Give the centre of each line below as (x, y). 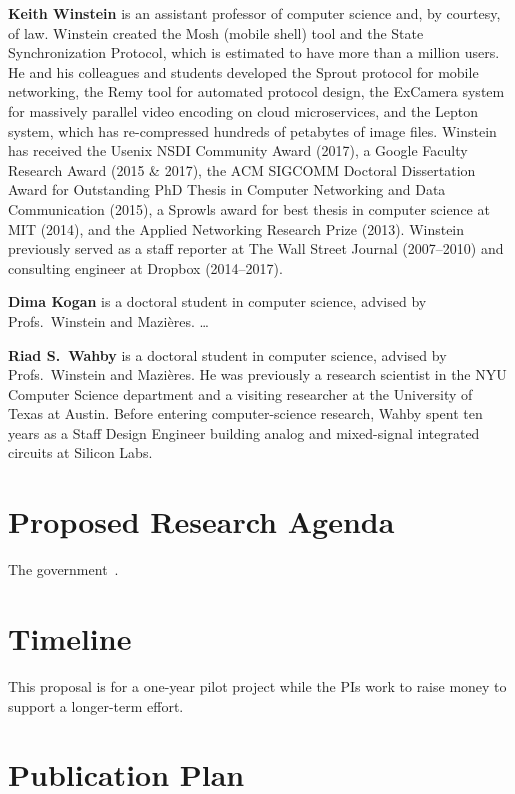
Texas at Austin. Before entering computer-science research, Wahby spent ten (245, 413)
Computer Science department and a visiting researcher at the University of (240, 393)
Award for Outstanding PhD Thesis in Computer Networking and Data (227, 189)
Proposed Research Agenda (201, 521)
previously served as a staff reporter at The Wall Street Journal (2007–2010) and (256, 248)
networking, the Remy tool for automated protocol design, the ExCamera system (256, 91)
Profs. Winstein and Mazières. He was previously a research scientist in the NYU (257, 374)
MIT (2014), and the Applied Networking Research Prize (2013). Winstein (236, 228)
